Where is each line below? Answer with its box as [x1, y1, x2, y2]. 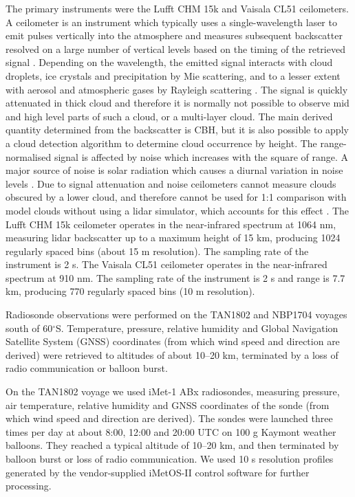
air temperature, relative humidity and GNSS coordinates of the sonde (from [6, 397, 330, 412]
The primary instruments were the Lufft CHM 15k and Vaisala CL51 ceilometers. [6, 1, 349, 15]
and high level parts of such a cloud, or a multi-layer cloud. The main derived [6, 109, 333, 123]
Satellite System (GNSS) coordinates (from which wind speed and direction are [6, 334, 340, 349]
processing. [6, 478, 52, 493]
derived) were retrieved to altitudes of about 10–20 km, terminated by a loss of [6, 347, 338, 362]
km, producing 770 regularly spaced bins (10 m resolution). [6, 284, 255, 298]
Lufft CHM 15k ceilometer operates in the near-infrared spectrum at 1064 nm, [6, 217, 336, 231]
